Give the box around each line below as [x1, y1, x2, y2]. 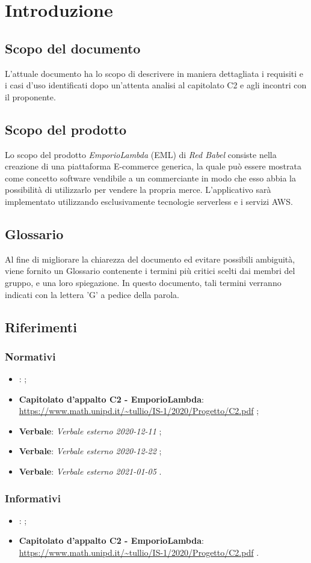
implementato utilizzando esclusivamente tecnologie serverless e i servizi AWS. [5, 195, 293, 207]
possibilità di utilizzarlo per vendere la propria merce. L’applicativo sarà [5, 183, 271, 196]
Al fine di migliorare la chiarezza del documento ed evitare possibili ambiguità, [5, 252, 295, 265]
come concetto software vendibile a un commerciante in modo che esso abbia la [5, 171, 297, 184]
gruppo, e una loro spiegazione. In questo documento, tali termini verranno [5, 276, 282, 288]
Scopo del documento [5, 38, 141, 57]
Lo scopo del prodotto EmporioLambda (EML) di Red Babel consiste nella [5, 148, 277, 160]
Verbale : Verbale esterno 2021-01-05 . [19, 465, 162, 478]
